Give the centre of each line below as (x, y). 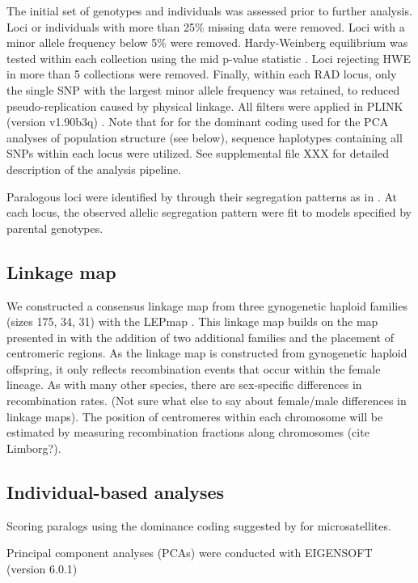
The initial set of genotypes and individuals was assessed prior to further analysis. (209, 11)
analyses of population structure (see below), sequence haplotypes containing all (205, 137)
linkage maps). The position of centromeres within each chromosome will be (195, 416)
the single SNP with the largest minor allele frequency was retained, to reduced (203, 89)
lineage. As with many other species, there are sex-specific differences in (184, 384)
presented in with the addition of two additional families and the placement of (200, 337)
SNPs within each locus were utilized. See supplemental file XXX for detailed (198, 153)
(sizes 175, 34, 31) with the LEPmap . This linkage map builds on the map (192, 321)
